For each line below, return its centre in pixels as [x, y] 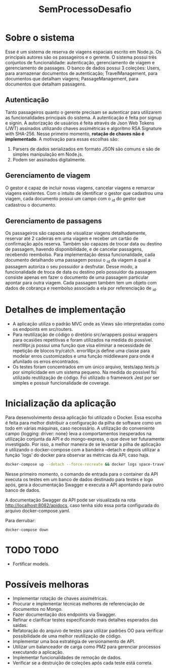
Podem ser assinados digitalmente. [49, 159]
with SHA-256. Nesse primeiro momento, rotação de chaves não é [75, 134]
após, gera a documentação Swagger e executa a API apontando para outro [84, 485]
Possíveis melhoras [47, 584]
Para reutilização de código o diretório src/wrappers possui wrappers [85, 334]
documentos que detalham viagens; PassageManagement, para [72, 78]
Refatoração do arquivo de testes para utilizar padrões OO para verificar [88, 631]
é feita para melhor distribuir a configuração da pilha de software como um [83, 423]
